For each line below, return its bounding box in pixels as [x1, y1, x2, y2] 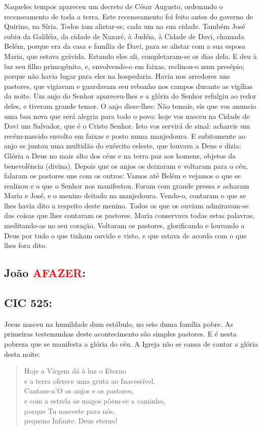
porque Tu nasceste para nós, [24, 405, 115, 416]
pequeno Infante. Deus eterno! [24, 415, 118, 426]
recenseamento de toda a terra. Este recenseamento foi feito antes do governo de [4, 11, 253, 21]
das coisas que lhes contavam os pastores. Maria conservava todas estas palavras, [4, 210, 255, 221]
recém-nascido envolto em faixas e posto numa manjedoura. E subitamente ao [4, 130, 246, 141]
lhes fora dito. [4, 240, 47, 251]
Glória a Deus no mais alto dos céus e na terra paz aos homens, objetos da [4, 150, 236, 161]
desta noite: [4, 348, 40, 359]
